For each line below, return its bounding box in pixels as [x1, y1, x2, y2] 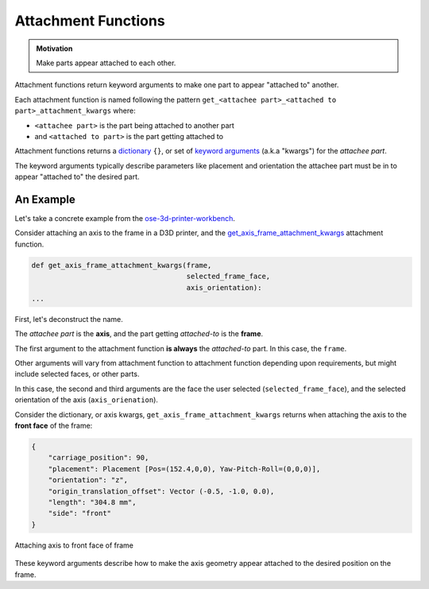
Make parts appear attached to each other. [36, 58, 176, 68]
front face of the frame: [14, 421, 93, 431]
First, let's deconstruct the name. [14, 314, 123, 324]
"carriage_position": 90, [48, 453, 149, 463]
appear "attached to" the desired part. [14, 172, 140, 182]
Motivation [36, 44, 73, 53]
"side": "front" [48, 509, 111, 518]
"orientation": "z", [48, 475, 129, 485]
